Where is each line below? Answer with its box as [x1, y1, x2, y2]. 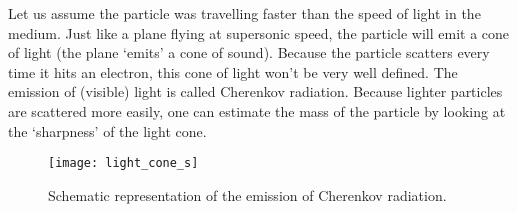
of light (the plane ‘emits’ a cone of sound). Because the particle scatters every [8, 42, 490, 63]
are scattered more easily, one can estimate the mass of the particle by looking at [8, 100, 506, 121]
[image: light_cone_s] [48, 156, 199, 171]
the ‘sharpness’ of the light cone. [8, 120, 207, 141]
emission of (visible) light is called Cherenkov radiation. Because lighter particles [8, 81, 503, 102]
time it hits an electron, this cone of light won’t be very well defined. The [8, 61, 458, 82]
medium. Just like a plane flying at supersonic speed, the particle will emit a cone [8, 22, 510, 43]
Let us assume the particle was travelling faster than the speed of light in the [8, 3, 481, 23]
